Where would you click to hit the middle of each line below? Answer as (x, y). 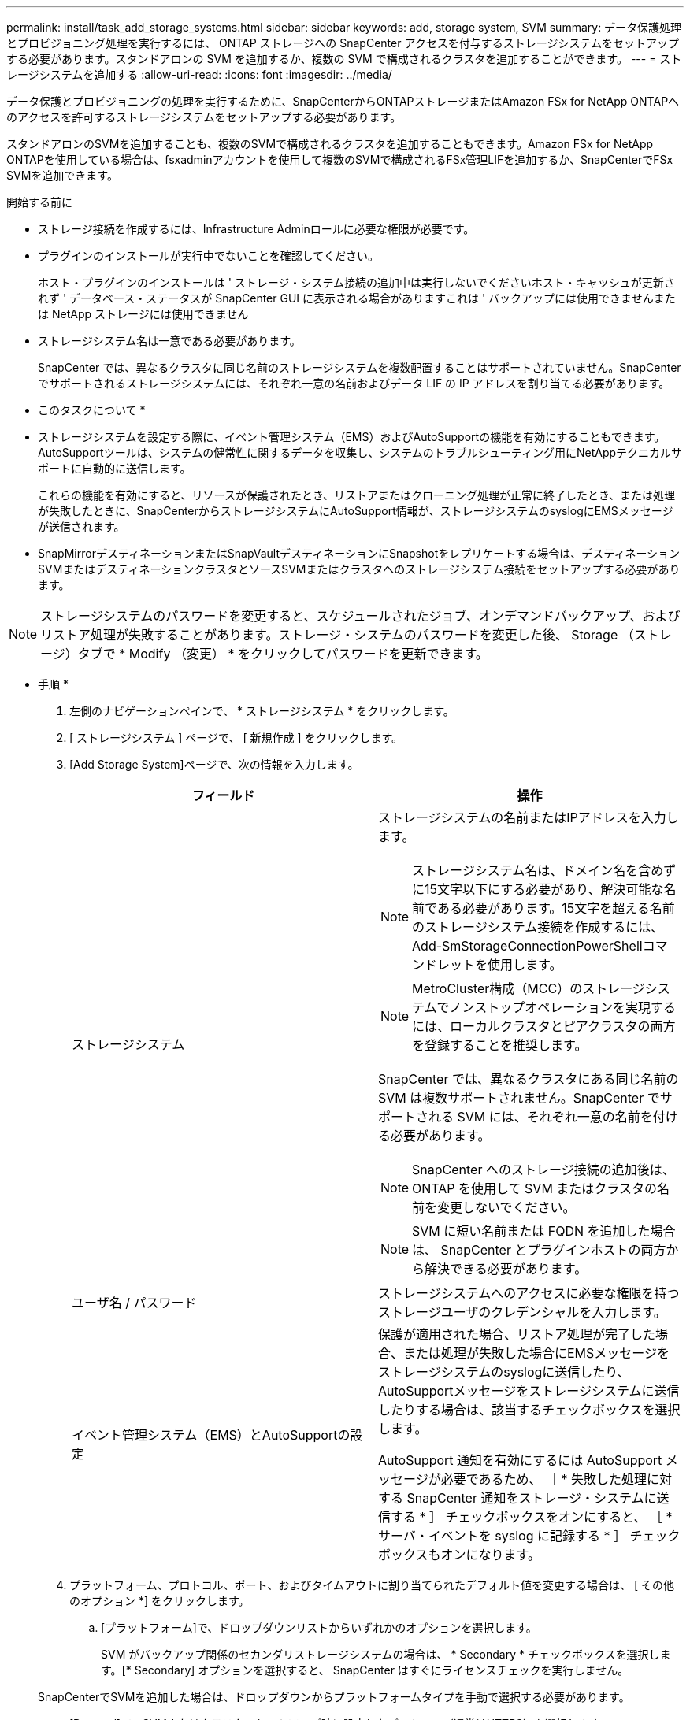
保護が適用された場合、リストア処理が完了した (517, 1334)
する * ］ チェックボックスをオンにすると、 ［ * (532, 1517)
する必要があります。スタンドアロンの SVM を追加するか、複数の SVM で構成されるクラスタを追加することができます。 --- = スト (344, 59)
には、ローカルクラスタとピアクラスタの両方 (544, 1026)
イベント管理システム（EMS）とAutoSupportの (211, 1435)
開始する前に (39, 202)
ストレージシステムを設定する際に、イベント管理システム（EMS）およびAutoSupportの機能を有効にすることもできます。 (352, 437)
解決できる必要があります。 (506, 1269)
